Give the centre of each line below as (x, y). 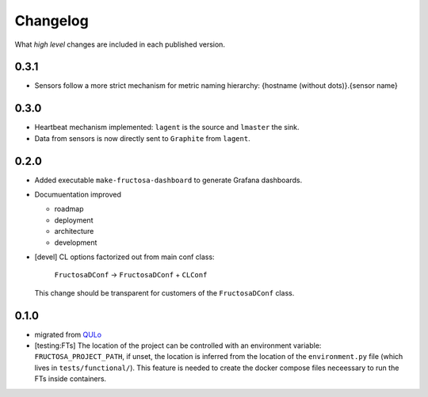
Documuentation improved (78, 195)
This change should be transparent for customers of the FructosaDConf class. (164, 292)
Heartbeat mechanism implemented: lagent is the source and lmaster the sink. (167, 128)
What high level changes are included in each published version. (120, 44)
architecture (74, 231)
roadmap (69, 209)
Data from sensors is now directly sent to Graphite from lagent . (142, 138)
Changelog (52, 21)
